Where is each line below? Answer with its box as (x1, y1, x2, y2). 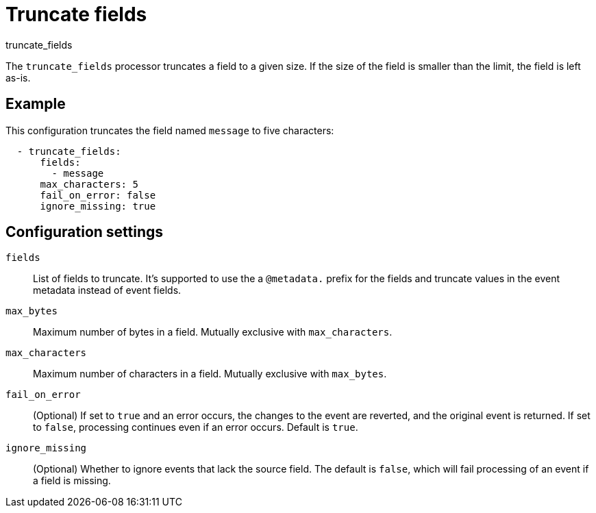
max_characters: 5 (40, 178, 138, 190)
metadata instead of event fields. (33, 284, 182, 297)
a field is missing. (33, 475, 111, 487)
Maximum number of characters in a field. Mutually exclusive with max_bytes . (33, 368, 387, 380)
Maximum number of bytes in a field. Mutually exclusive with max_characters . (33, 326, 393, 338)
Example (5, 95, 66, 113)
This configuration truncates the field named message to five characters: (5, 124, 334, 136)
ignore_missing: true (40, 200, 156, 212)
